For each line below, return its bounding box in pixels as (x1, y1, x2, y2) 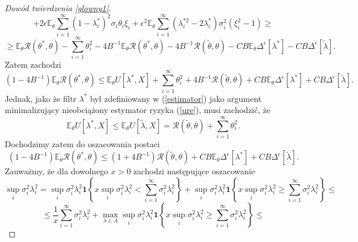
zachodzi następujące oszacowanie (133, 165, 255, 177)
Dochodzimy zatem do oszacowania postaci (5, 137, 160, 150)
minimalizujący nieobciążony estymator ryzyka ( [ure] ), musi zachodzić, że (5, 104, 271, 116)
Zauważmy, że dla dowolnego (5, 165, 109, 177)
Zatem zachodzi (5, 58, 61, 70)
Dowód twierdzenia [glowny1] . (5, 2, 111, 14)
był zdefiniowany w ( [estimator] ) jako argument (90, 92, 262, 104)
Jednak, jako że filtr (5, 92, 77, 104)
